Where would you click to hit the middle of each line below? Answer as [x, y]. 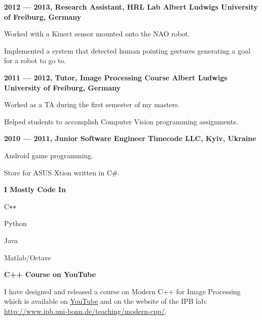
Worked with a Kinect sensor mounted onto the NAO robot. [97, 34]
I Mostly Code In [35, 189]
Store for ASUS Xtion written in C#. [62, 172]
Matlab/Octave [28, 257]
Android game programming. [49, 155]
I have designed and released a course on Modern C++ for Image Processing [122, 291]
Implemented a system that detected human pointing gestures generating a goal [127, 50]
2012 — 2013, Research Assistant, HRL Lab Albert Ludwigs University [131, 7]
